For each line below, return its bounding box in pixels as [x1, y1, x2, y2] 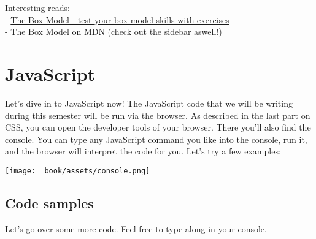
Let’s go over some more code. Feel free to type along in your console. [5, 222, 267, 235]
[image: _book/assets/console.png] [5, 166, 150, 175]
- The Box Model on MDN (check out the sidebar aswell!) [5, 25, 222, 38]
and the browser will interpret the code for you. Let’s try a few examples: [5, 145, 281, 157]
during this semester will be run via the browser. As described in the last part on [5, 108, 310, 121]
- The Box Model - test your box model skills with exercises [5, 13, 229, 26]
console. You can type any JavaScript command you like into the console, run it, [5, 132, 307, 145]
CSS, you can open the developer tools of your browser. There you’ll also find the [5, 121, 311, 134]
